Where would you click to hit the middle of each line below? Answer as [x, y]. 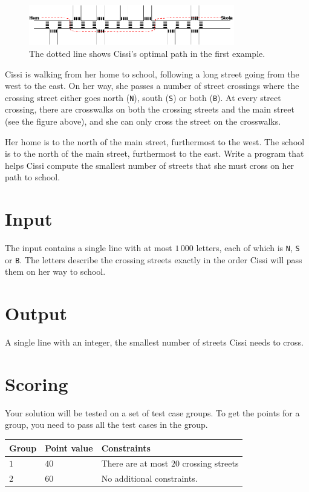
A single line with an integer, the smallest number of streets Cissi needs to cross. [154, 342]
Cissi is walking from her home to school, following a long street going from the [152, 74]
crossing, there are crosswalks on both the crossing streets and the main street [150, 109]
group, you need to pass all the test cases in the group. [106, 425]
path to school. [33, 177]
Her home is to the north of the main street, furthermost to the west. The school [155, 141]
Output [36, 313]
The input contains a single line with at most [89, 248]
